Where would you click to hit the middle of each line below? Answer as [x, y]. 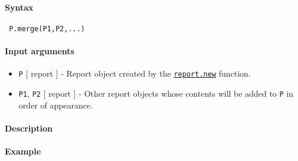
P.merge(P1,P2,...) [47, 29]
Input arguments [40, 51]
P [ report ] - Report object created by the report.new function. [135, 73]
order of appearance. [56, 105]
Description [29, 128]
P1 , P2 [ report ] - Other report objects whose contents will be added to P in [156, 93]
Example [23, 151]
